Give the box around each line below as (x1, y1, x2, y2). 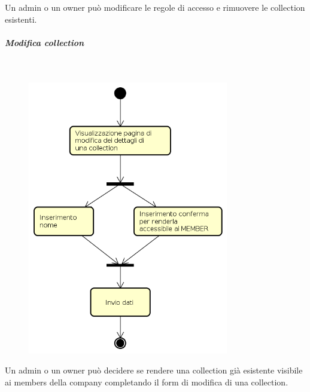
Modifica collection (5, 36, 84, 48)
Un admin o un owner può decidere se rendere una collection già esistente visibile (5, 364, 303, 376)
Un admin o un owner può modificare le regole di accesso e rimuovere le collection (5, 1, 305, 13)
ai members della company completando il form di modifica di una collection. (5, 376, 288, 388)
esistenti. (5, 13, 37, 25)
